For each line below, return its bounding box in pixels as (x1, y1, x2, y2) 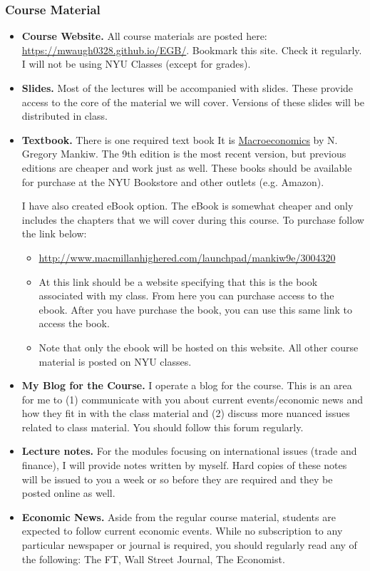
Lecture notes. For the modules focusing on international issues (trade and (21, 443, 357, 458)
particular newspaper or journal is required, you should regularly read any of (21, 537, 357, 552)
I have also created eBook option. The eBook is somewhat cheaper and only (21, 198, 354, 213)
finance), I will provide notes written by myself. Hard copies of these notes (21, 458, 347, 473)
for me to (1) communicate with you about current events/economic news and (21, 391, 363, 406)
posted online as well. (21, 485, 115, 500)
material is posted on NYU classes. (38, 354, 192, 369)
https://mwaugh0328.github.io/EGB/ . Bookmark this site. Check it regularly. (21, 42, 362, 57)
